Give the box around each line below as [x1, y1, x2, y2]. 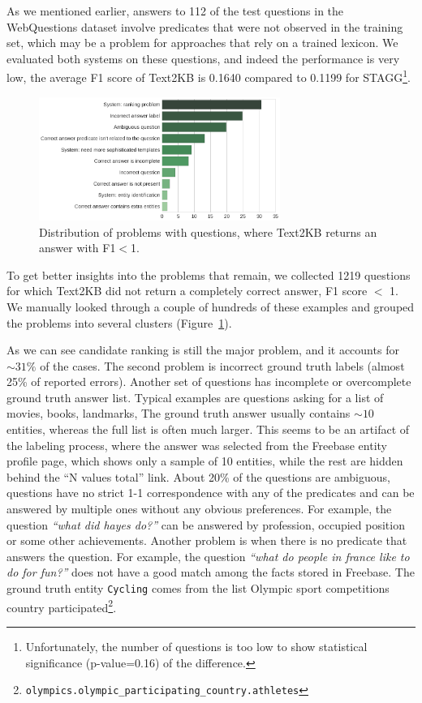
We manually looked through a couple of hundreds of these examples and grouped [6, 298, 415, 315]
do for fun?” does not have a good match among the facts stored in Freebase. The [6, 564, 415, 581]
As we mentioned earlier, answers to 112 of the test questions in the [6, 2, 344, 19]
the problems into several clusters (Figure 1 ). [6, 314, 232, 331]
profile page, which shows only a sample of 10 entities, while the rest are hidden [6, 452, 403, 469]
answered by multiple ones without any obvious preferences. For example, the [6, 500, 392, 517]
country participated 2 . [6, 596, 117, 615]
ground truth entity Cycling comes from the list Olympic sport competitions [6, 580, 390, 596]
